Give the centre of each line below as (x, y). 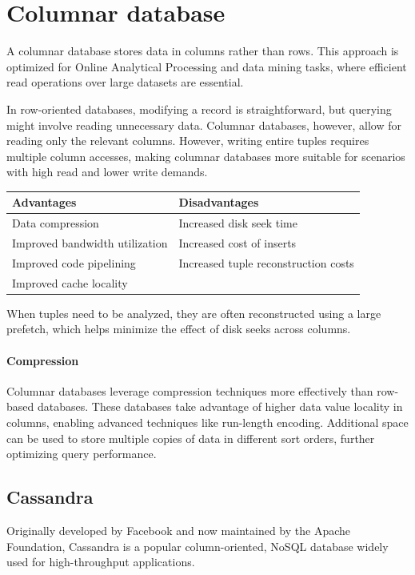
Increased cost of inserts (237, 243)
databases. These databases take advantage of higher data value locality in (220, 406)
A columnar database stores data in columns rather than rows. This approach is (203, 51)
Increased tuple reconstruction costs (266, 262)
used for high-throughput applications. (101, 562)
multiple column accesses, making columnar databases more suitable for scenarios (206, 156)
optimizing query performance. (82, 454)
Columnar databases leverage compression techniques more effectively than (190, 390)
